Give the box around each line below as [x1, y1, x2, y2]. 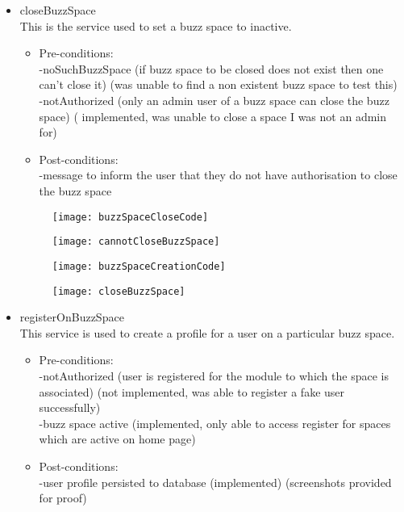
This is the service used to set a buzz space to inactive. [19, 17, 292, 34]
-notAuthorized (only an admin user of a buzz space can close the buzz [39, 91, 389, 108]
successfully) [39, 399, 101, 416]
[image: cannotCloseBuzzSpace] [52, 236, 220, 248]
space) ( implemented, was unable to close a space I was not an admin [39, 107, 387, 124]
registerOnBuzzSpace [19, 308, 124, 325]
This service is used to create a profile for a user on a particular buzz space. [19, 324, 395, 341]
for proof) [39, 489, 87, 506]
